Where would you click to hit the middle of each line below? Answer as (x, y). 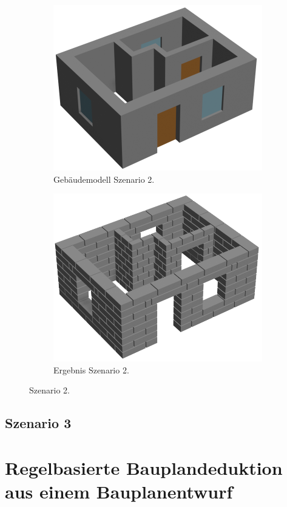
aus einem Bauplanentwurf (119, 492)
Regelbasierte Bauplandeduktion (144, 468)
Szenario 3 (38, 423)
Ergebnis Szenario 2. (91, 369)
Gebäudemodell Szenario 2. (104, 179)
